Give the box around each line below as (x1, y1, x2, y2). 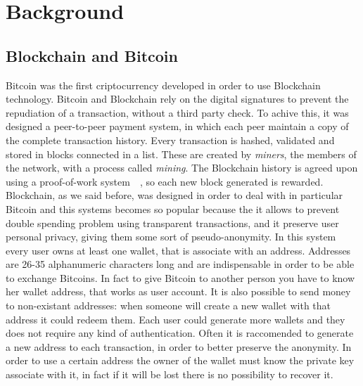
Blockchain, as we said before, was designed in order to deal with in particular (6, 188, 343, 202)
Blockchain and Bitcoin (6, 44, 178, 66)
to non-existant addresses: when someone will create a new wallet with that (6, 298, 331, 313)
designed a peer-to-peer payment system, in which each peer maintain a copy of (6, 119, 349, 134)
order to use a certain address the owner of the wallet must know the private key (6, 353, 355, 368)
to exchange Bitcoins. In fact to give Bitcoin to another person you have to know (6, 270, 355, 285)
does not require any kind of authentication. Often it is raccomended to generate (6, 326, 354, 340)
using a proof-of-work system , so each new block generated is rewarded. (6, 174, 324, 188)
